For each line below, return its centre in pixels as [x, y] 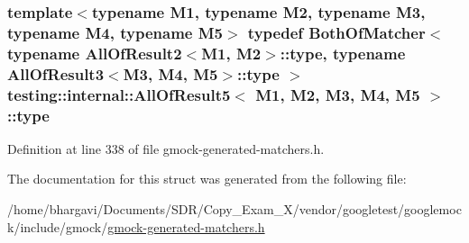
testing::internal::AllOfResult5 [119, 94]
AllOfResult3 [56, 73]
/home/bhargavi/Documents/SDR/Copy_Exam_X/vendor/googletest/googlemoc [234, 209]
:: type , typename [343, 53]
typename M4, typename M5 [115, 32]
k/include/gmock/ [58, 226]
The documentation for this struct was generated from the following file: [207, 179]
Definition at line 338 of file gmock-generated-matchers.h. [166, 148]
